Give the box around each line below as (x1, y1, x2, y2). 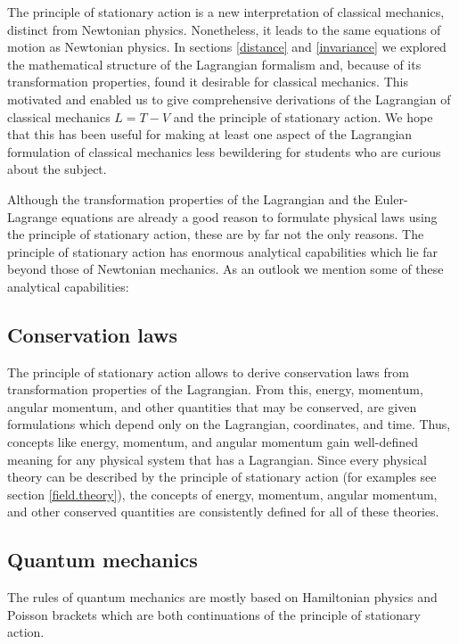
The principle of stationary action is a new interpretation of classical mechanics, (7, 3, 445, 21)
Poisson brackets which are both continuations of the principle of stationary (7, 605, 421, 623)
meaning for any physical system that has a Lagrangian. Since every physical (7, 450, 427, 468)
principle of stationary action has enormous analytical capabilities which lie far (7, 242, 439, 260)
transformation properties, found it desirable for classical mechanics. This (7, 72, 408, 91)
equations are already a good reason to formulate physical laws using (61, 207, 438, 226)
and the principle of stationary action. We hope (173, 107, 433, 126)
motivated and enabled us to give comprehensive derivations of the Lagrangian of (7, 89, 451, 108)
